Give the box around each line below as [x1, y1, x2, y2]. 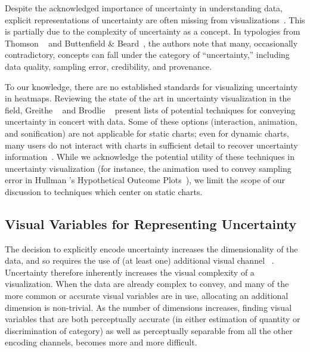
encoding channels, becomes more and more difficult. [5, 336, 197, 348]
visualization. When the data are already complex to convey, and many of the [5, 277, 289, 290]
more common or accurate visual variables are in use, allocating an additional [5, 289, 289, 302]
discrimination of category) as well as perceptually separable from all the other [5, 324, 293, 336]
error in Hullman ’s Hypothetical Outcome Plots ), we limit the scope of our [5, 174, 285, 186]
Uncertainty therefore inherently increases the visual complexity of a [5, 265, 255, 278]
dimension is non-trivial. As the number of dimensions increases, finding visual [5, 301, 292, 313]
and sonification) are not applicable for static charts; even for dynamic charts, [5, 126, 289, 139]
